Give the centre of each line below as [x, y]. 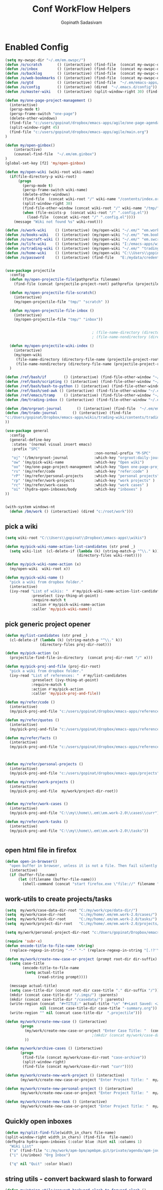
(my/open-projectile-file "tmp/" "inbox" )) [58, 320]
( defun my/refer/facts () [31, 738]
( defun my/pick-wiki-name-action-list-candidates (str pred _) [70, 546]
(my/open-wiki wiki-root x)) [40, 569]
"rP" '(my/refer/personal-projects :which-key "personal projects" [85, 476]
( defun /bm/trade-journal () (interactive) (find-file [68, 413]
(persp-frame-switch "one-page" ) [43, 114]
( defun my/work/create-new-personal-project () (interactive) [69, 1089]
